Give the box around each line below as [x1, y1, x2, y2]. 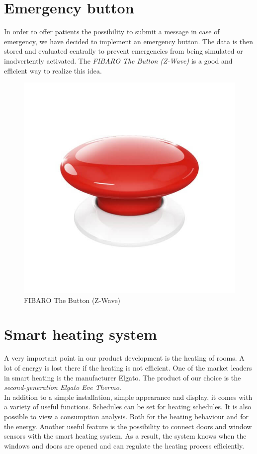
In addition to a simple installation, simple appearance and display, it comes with [4, 391, 253, 402]
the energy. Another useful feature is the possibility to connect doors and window [4, 421, 252, 431]
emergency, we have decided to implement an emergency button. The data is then [4, 36, 253, 46]
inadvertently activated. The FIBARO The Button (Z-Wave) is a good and [4, 55, 233, 66]
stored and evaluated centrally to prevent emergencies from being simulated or [4, 46, 243, 56]
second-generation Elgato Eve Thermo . [4, 382, 121, 392]
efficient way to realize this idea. [4, 65, 102, 76]
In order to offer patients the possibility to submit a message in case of [4, 26, 220, 37]
